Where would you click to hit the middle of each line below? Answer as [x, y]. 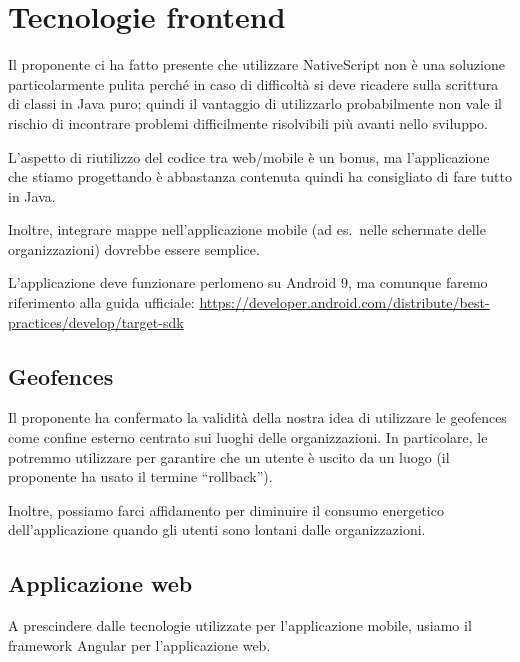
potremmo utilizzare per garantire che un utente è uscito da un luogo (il [229, 456]
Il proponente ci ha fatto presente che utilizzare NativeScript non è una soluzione [256, 64]
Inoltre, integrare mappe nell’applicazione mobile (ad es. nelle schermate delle [247, 229]
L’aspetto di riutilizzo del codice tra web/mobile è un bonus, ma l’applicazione [249, 156]
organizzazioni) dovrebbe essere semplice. [134, 248]
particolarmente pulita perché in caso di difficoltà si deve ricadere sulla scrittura [253, 83]
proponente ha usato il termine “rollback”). [140, 476]
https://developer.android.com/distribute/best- [344, 302]
